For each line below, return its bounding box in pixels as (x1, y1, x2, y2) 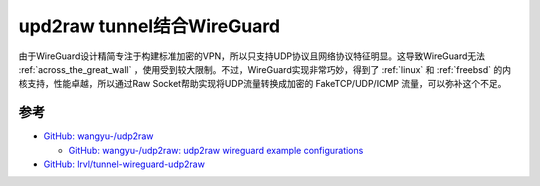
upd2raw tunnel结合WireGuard (18, 15, 281, 37)
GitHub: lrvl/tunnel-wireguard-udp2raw (43, 158, 205, 170)
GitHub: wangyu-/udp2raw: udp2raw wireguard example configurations (68, 144, 364, 156)
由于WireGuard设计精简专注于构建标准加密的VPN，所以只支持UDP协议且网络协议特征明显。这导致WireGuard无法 (18, 50, 485, 62)
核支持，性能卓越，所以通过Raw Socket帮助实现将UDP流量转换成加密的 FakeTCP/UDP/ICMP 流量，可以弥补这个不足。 (18, 78, 507, 90)
